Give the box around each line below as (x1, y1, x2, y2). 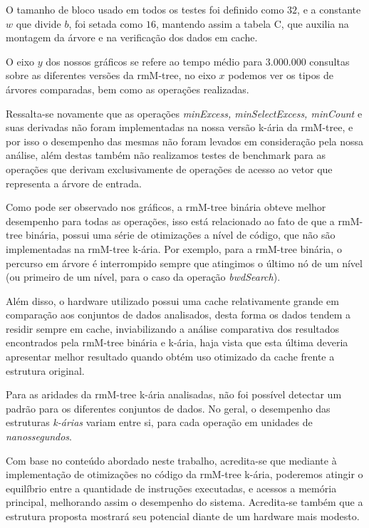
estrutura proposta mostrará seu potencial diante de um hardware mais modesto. (6, 509, 360, 523)
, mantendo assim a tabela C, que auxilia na (155, 16, 349, 31)
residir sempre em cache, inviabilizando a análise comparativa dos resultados (6, 321, 340, 336)
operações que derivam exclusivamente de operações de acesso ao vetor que (6, 161, 333, 176)
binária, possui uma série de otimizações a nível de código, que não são (26, 227, 336, 242)
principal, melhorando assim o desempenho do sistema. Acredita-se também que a (6, 495, 363, 509)
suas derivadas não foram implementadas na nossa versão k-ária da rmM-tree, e (6, 120, 353, 135)
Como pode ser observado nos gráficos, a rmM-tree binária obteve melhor (6, 200, 326, 214)
